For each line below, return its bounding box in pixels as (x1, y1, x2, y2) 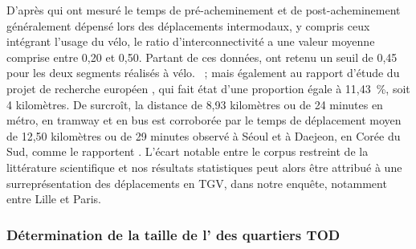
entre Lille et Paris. (6, 190, 101, 207)
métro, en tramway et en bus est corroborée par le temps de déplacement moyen (6, 112, 402, 129)
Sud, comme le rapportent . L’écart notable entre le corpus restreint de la (6, 143, 369, 160)
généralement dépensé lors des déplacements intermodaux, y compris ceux (6, 17, 370, 34)
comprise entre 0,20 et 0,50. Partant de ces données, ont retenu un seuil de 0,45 (6, 48, 398, 65)
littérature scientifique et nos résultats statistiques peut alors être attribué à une (6, 158, 402, 175)
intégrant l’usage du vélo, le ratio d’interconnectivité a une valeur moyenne (6, 33, 375, 50)
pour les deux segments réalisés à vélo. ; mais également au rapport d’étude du (6, 64, 400, 81)
